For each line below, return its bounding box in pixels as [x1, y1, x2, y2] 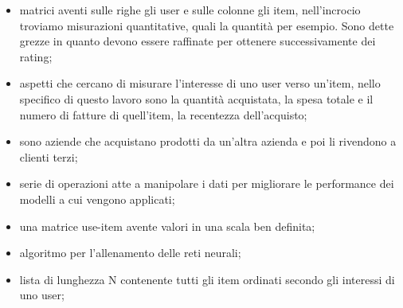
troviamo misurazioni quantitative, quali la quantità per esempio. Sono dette [19, 17, 394, 33]
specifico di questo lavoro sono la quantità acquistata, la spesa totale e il [19, 90, 374, 107]
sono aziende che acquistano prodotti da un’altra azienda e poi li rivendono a [19, 133, 397, 150]
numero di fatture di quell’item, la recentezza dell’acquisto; [19, 106, 307, 123]
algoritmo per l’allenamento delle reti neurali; [19, 244, 241, 261]
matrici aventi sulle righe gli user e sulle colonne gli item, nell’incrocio [19, 2, 361, 18]
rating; [19, 48, 53, 64]
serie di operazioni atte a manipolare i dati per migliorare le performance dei [19, 175, 394, 192]
